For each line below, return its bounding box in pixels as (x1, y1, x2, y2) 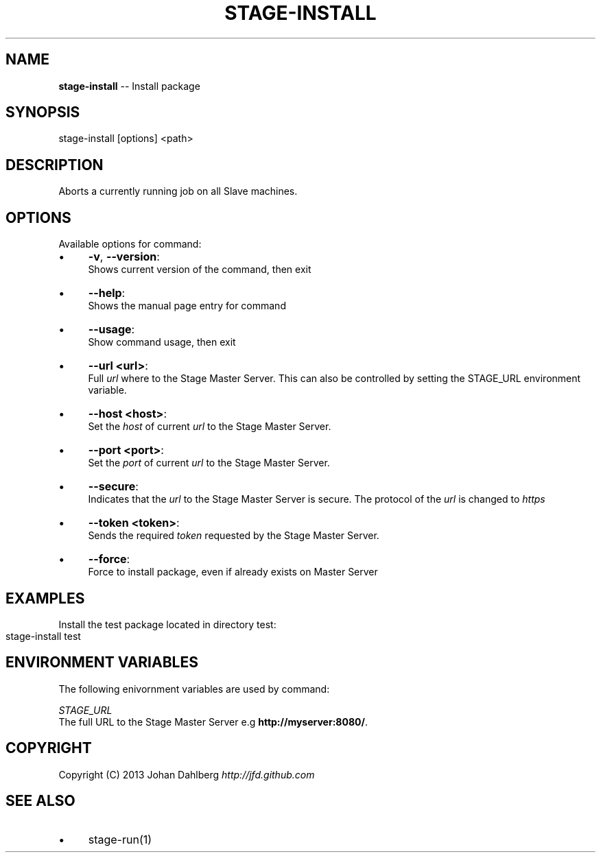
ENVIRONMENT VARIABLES (5, 654, 198, 671)
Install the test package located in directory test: (58, 618, 276, 630)
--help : (88, 286, 126, 300)
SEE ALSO (5, 792, 75, 810)
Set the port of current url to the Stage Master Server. (88, 457, 330, 469)
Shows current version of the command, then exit (88, 263, 311, 276)
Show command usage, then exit (88, 336, 236, 348)
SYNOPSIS (5, 104, 80, 121)
